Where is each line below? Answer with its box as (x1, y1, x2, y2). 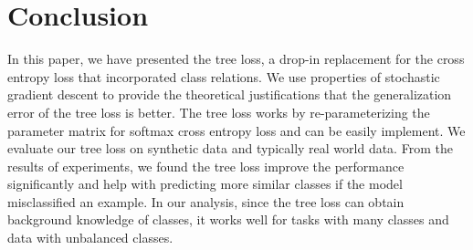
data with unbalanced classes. (7, 228, 173, 247)
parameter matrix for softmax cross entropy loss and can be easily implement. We (7, 120, 466, 140)
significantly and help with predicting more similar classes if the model (7, 174, 403, 193)
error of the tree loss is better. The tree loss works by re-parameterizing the (7, 102, 430, 121)
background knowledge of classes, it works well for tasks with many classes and (7, 210, 449, 229)
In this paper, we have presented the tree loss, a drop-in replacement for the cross (7, 49, 465, 68)
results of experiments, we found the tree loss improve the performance (7, 156, 405, 175)
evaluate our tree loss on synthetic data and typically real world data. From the (7, 139, 453, 158)
